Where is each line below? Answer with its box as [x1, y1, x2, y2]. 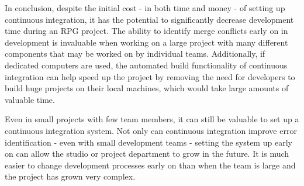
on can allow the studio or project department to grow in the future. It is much [5, 147, 289, 160]
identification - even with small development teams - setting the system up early [5, 136, 292, 148]
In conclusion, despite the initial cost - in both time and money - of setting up [5, 2, 285, 13]
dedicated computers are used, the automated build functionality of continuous [5, 58, 288, 71]
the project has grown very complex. [5, 170, 136, 182]
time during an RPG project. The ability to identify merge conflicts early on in [5, 25, 288, 37]
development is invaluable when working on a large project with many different [5, 36, 288, 48]
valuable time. [5, 93, 55, 105]
